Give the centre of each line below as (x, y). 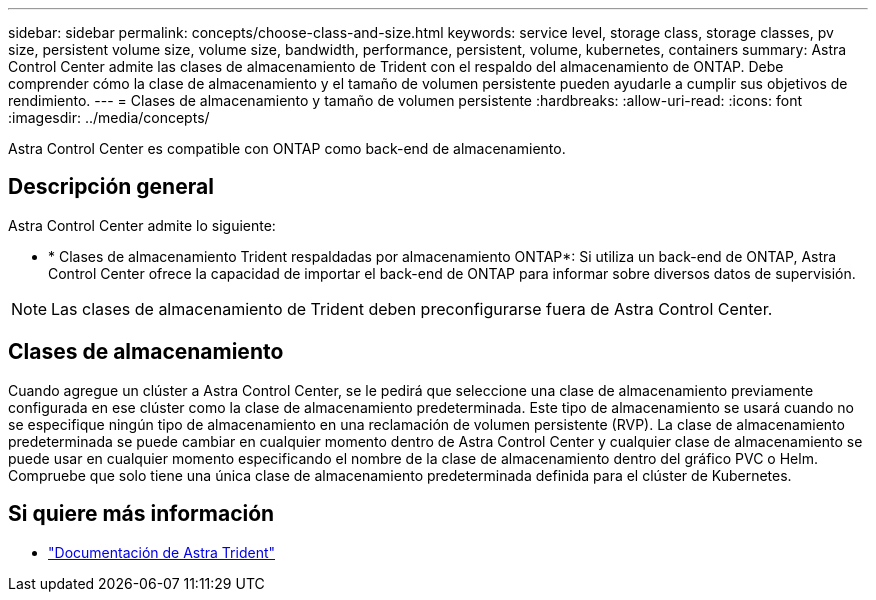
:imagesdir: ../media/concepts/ (109, 117)
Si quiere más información (141, 514)
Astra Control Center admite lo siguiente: (142, 225)
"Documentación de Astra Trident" (162, 552)
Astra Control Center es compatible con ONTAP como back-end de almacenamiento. (287, 148)
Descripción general (111, 187)
